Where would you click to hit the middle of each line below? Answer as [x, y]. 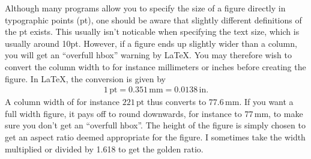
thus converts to [177, 102]
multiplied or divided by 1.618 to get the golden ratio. [104, 148]
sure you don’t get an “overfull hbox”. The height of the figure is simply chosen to [155, 125]
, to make [286, 113]
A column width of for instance [62, 102]
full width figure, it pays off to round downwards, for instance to [123, 113]
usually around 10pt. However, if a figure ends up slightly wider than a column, [151, 43]
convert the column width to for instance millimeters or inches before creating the [155, 66]
